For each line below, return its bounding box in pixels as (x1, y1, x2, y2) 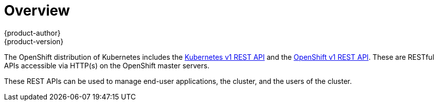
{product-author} (4, 28, 61, 37)
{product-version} (4, 37, 64, 46)
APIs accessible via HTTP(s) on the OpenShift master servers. (4, 61, 209, 70)
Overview (4, 2, 70, 19)
